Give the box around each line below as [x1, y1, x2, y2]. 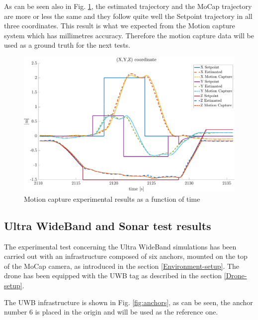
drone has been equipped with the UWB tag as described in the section [4, 270, 222, 281]
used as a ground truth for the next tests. [4, 40, 130, 50]
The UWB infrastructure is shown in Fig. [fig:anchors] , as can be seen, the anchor [4, 297, 253, 307]
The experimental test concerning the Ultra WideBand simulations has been [4, 241, 237, 251]
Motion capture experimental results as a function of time [24, 193, 200, 204]
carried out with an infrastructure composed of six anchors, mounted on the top [4, 251, 248, 261]
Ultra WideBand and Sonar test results [4, 218, 211, 233]
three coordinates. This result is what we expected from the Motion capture [4, 20, 235, 31]
